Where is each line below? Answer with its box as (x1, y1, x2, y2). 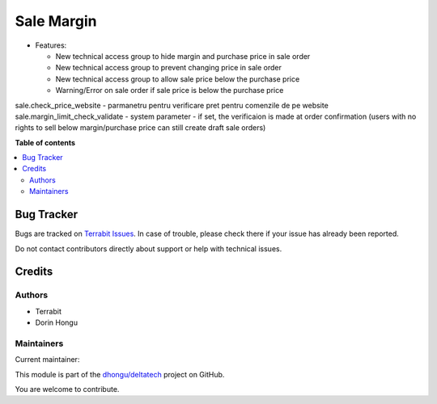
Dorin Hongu (35, 318, 78, 327)
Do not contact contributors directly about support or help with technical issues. (15, 243, 282, 254)
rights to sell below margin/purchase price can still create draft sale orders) (15, 123, 266, 133)
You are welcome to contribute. (15, 385, 120, 393)
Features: (35, 40, 67, 50)
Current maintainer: (15, 355, 80, 364)
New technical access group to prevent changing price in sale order (55, 63, 282, 73)
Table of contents (15, 137, 76, 147)
